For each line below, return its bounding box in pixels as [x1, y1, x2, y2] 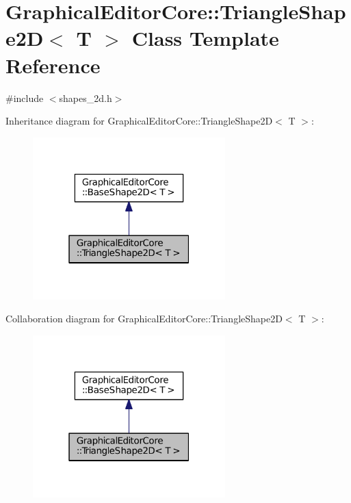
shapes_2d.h [59, 90, 112, 105]
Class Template [131, 24, 279, 52]
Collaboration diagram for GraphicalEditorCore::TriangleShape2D [5, 311, 283, 326]
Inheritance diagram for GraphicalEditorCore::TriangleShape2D [5, 114, 273, 128]
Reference [5, 51, 101, 79]
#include [5, 90, 44, 105]
